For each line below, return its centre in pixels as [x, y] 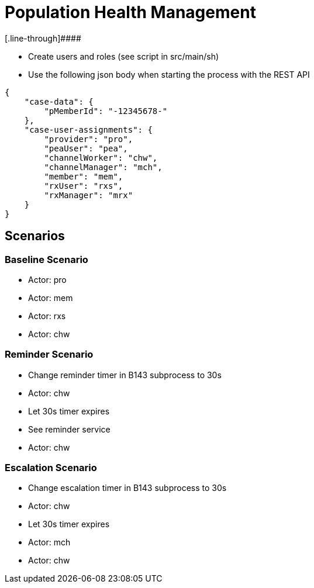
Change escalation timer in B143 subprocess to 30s [127, 488]
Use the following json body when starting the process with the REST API [169, 74]
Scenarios [35, 236]
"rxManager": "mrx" [89, 195]
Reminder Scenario [49, 354]
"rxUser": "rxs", [84, 186]
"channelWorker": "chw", [101, 158]
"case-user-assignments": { [88, 129]
